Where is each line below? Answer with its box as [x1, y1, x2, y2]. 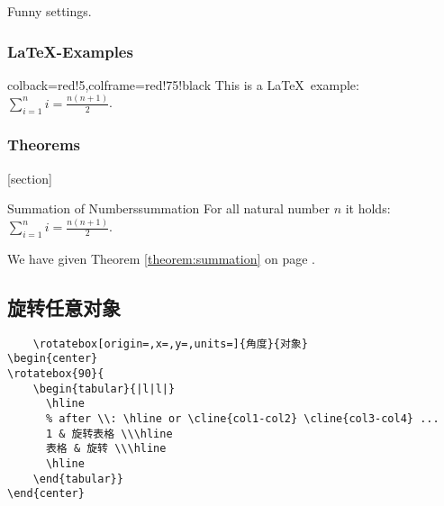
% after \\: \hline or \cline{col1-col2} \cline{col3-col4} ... [45, 412, 439, 426]
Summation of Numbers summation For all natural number [7, 199, 330, 218]
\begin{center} [7, 352, 98, 366]
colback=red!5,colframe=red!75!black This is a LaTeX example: [7, 75, 359, 94]
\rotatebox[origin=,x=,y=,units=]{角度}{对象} [32, 337, 308, 350]
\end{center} [7, 487, 85, 501]
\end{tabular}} [32, 472, 123, 485]
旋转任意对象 [7, 294, 121, 321]
